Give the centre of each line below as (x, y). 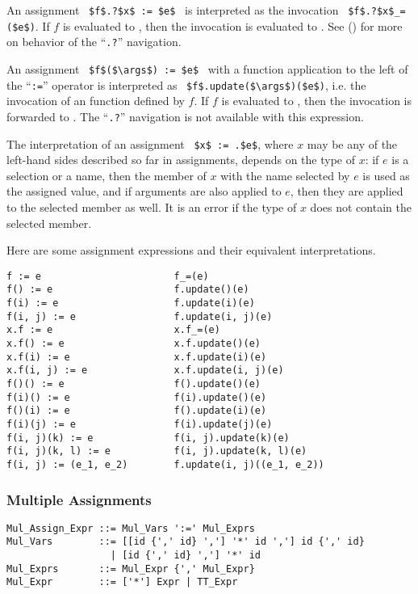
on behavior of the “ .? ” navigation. (94, 42)
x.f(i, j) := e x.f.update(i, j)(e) (145, 371)
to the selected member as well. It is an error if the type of (152, 206)
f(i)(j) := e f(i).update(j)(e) (140, 424)
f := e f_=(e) (108, 276)
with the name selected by (285, 175)
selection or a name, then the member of (107, 175)
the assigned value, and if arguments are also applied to (144, 191)
